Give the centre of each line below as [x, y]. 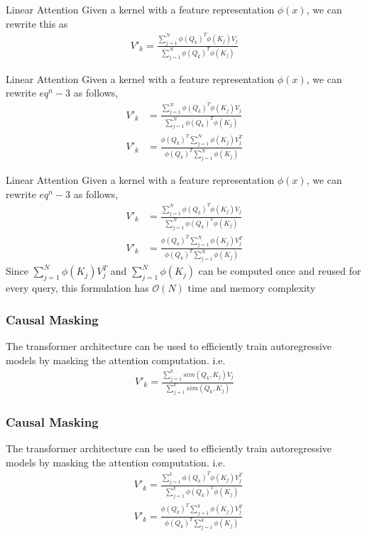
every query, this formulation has [77, 288]
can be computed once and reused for [280, 271]
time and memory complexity [252, 288]
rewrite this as [37, 23]
